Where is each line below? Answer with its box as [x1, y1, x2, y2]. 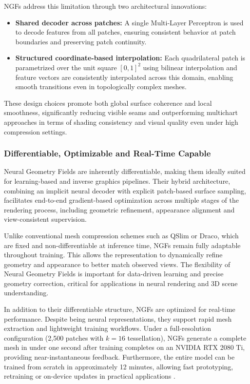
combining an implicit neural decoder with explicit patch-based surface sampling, [4, 185, 246, 195]
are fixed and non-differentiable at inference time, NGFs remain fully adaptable [4, 240, 241, 250]
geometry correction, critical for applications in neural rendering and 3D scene [4, 278, 238, 288]
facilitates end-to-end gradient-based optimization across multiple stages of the [4, 195, 239, 205]
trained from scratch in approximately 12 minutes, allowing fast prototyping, [4, 361, 233, 371]
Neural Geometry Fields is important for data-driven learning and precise [4, 269, 224, 279]
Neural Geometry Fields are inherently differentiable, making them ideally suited [4, 166, 246, 176]
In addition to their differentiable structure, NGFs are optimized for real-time [4, 304, 235, 314]
